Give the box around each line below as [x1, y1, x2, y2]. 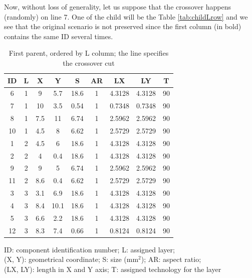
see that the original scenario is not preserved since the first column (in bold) [4, 21, 241, 32]
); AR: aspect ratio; [141, 254, 201, 264]
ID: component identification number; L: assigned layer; [4, 244, 175, 254]
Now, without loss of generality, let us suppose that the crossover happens [4, 2, 231, 12]
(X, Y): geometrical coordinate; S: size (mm [4, 254, 139, 264]
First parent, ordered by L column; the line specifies [9, 48, 169, 58]
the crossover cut [63, 57, 115, 68]
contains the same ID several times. [4, 31, 113, 41]
